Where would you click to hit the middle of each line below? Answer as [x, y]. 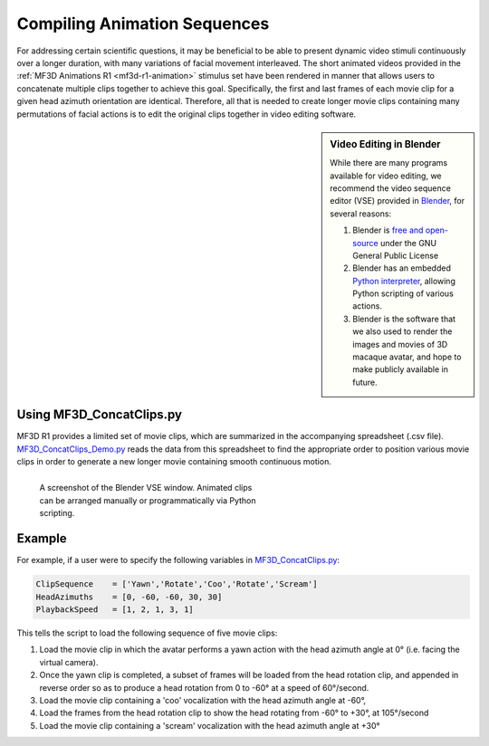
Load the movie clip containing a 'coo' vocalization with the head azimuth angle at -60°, [203, 701]
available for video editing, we [386, 176]
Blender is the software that [404, 319]
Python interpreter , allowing [404, 281]
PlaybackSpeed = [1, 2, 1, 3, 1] [115, 610]
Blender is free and [388, 230]
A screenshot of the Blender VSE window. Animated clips [146, 488]
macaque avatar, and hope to [407, 357]
